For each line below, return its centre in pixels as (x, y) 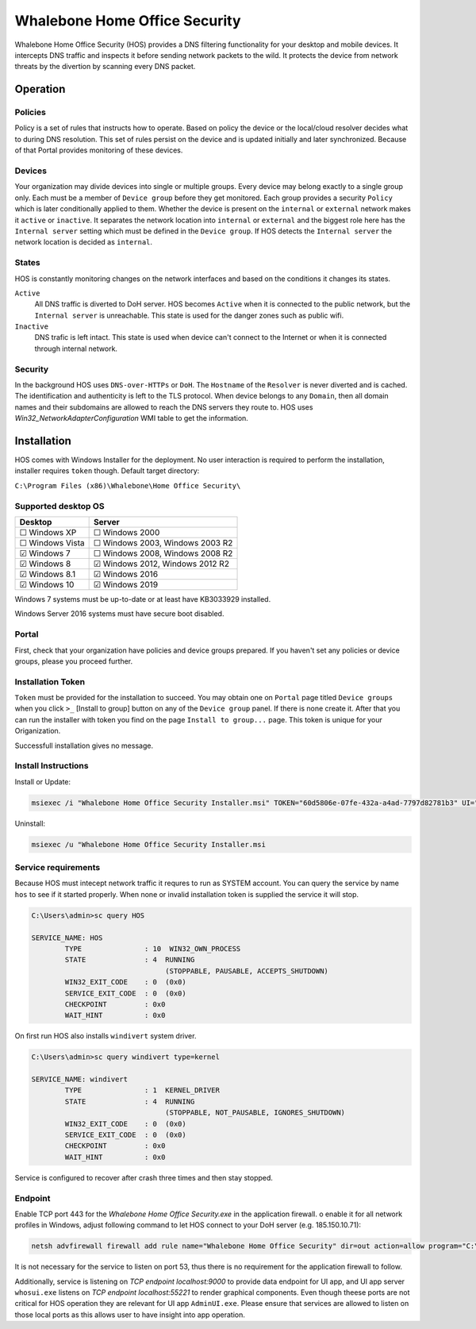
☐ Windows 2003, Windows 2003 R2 (163, 542)
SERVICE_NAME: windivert (80, 1079)
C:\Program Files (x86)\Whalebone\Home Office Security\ (128, 485)
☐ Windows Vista (52, 542)
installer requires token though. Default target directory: (107, 471)
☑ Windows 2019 (126, 584)
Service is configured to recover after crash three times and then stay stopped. (144, 1177)
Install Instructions (52, 766)
